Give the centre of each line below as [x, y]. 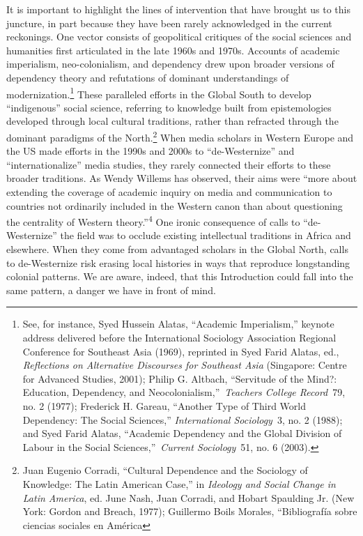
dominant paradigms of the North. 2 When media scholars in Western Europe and [180, 136]
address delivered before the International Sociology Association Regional [179, 338]
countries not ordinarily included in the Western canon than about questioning [175, 205]
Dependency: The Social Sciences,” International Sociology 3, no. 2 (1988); [183, 419]
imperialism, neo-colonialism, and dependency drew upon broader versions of [170, 64]
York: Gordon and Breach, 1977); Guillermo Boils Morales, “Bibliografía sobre [190, 511]
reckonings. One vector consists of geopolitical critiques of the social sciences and [179, 37]
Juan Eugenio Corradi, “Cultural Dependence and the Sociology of [165, 470]
